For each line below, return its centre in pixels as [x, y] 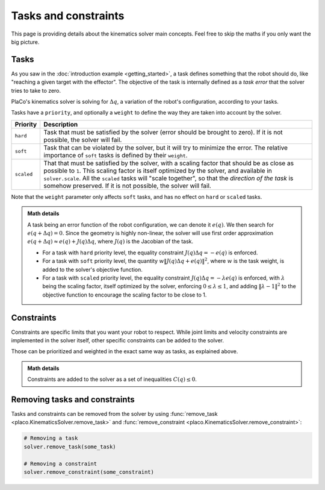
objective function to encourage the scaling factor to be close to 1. [125, 295]
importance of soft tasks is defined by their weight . [116, 155]
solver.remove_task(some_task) [70, 447]
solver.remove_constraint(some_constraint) [89, 472]
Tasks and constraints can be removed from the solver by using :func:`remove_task [114, 414]
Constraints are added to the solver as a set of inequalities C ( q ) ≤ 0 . [112, 379]
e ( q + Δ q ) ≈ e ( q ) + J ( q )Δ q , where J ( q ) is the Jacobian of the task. [110, 242]
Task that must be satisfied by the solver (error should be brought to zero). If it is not [163, 132]
